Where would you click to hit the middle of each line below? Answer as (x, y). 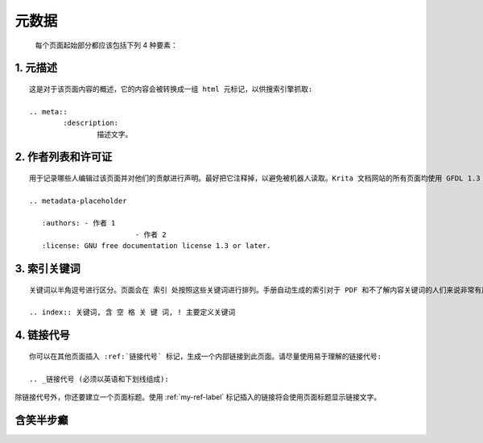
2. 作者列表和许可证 (64, 157)
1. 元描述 (36, 68)
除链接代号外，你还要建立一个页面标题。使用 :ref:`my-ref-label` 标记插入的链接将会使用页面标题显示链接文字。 (198, 397)
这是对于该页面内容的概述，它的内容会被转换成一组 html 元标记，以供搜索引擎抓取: (171, 89)
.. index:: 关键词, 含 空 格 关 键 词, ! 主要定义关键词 (132, 313)
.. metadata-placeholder (78, 201)
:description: (91, 123)
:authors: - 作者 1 (78, 223)
